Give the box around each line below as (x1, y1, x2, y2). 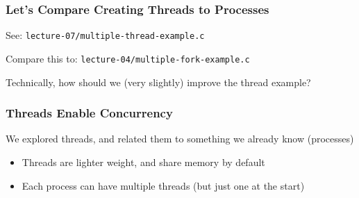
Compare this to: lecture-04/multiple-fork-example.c (6, 51, 250, 65)
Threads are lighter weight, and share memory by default (22, 154, 265, 169)
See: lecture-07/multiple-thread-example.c (6, 28, 205, 42)
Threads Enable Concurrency (6, 104, 173, 122)
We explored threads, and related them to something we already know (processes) (6, 131, 354, 146)
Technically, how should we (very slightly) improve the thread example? (6, 74, 311, 89)
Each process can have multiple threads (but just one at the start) (22, 178, 305, 192)
